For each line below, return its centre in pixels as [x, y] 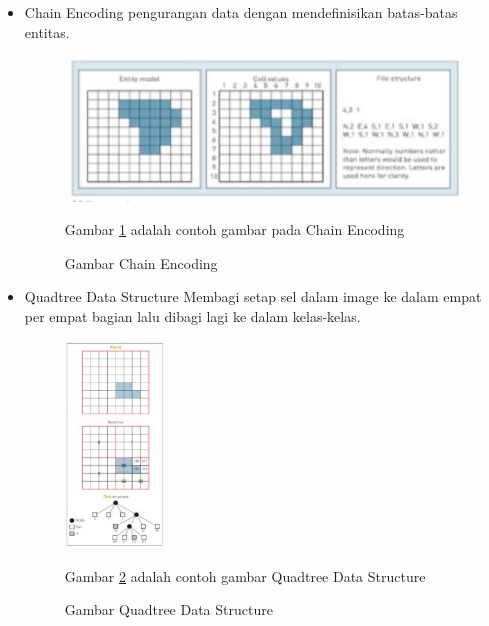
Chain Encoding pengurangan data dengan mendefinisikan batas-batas [241, 12]
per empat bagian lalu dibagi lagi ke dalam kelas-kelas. [192, 315]
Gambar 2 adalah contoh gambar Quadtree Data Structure [245, 575]
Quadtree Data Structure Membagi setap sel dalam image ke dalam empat [253, 296]
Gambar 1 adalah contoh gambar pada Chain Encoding [234, 229]
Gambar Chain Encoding [141, 262]
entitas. [47, 31]
